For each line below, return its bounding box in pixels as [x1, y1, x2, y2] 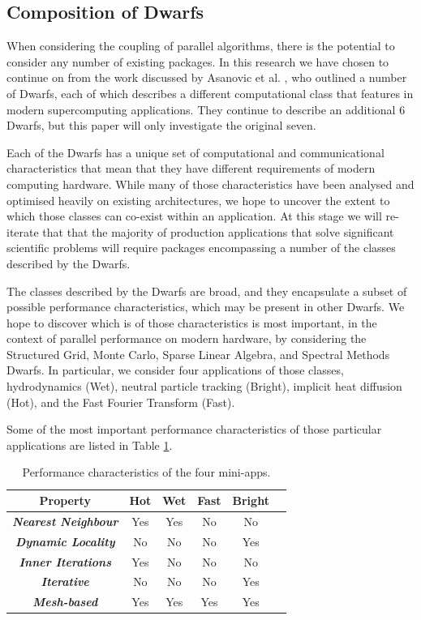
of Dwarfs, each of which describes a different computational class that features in [6, 84, 414, 101]
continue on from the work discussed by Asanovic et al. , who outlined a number [6, 69, 407, 86]
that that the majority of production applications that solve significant [42, 223, 394, 240]
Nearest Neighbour [12, 512, 118, 529]
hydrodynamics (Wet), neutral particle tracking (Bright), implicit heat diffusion [6, 378, 402, 395]
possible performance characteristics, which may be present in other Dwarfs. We [6, 298, 405, 315]
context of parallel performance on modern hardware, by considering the [6, 330, 367, 347]
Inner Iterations [19, 553, 111, 570]
